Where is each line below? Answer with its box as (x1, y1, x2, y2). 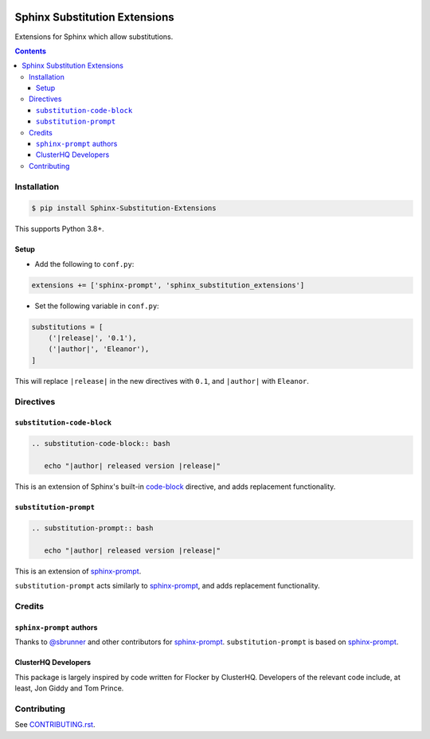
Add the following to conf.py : (34, 259, 135, 268)
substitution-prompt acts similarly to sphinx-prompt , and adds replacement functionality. (14, 581, 320, 591)
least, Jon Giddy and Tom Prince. (14, 683, 124, 693)
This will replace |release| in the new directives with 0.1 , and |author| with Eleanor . (14, 376, 310, 385)
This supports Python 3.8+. (14, 224, 104, 234)
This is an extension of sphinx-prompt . (14, 566, 142, 576)
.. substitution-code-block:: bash (31, 439, 170, 448)
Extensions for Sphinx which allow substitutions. (14, 32, 174, 41)
